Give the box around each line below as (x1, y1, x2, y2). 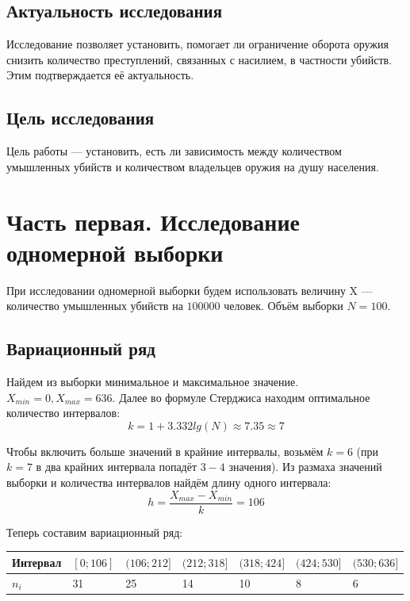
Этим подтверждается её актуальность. (6, 67, 194, 83)
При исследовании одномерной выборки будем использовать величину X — (6, 281, 373, 298)
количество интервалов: (6, 404, 121, 421)
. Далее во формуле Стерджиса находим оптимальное (112, 389, 370, 405)
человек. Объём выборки (224, 297, 343, 314)
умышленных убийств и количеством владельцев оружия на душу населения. (6, 158, 379, 174)
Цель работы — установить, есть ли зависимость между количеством (6, 143, 342, 159)
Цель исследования (6, 105, 155, 130)
